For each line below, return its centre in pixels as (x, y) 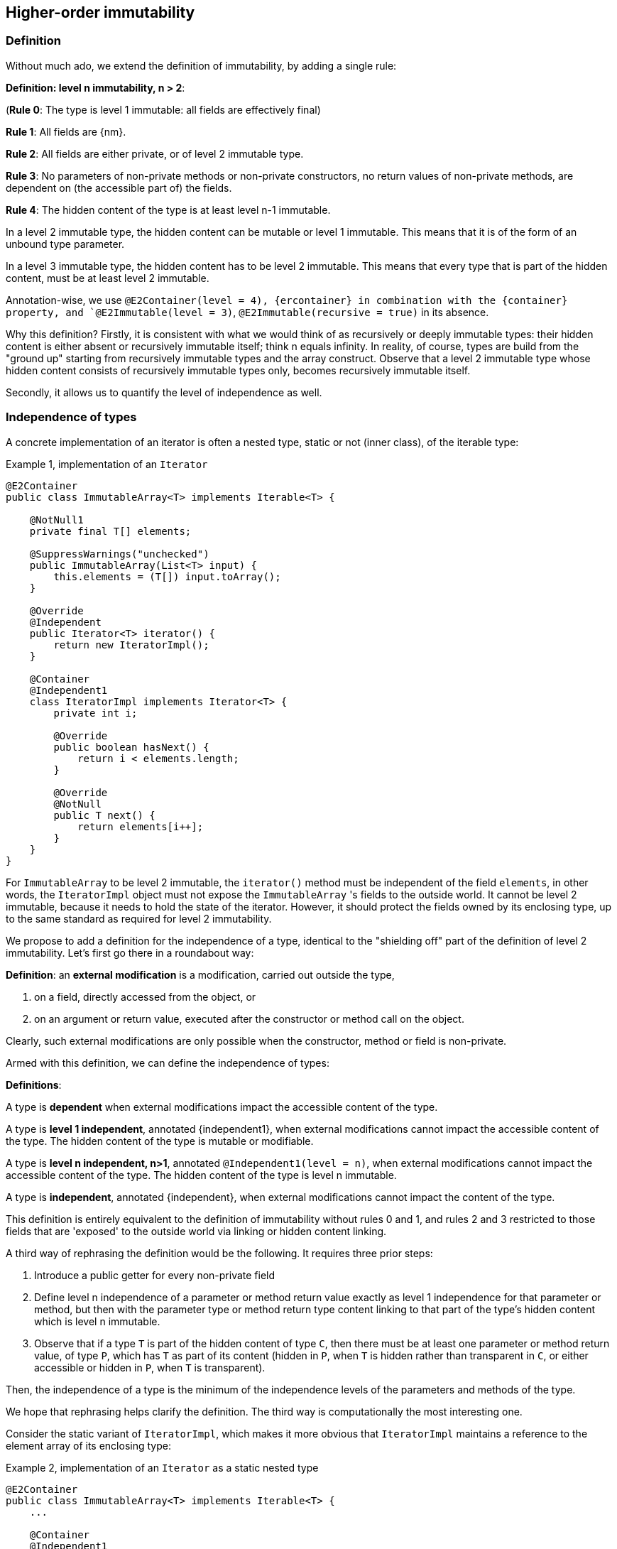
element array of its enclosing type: (88, 1445)
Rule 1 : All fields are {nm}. (66, 131)
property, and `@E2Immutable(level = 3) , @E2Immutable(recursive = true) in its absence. (247, 312)
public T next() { (104, 815)
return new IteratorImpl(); (131, 645)
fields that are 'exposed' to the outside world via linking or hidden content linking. (196, 1231)
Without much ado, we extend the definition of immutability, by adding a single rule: (201, 65)
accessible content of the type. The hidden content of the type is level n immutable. (201, 1175)
